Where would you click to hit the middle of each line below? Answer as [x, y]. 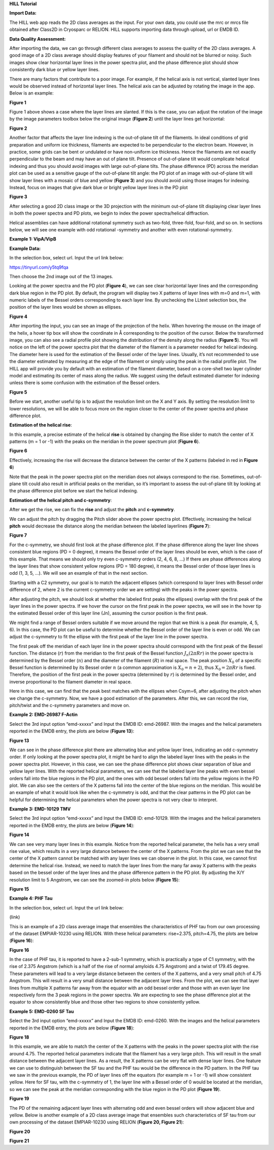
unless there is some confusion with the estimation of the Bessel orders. [85, 383]
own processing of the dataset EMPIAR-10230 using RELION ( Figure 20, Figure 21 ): [97, 1122]
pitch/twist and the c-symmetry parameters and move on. [70, 705]
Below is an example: [31, 93]
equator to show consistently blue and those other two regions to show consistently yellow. [105, 1002]
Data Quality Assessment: [38, 39]
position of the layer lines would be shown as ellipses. [66, 307]
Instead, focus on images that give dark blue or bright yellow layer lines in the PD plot [98, 187]
